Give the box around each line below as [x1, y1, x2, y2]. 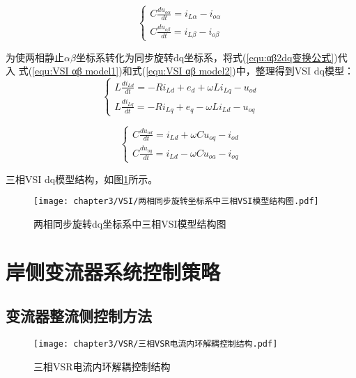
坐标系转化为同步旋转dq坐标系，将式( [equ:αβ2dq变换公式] [75, 49, 334, 64]
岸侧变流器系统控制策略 [6, 257, 221, 285]
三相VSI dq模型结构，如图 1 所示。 [6, 171, 158, 186]
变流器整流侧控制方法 [6, 305, 152, 326]
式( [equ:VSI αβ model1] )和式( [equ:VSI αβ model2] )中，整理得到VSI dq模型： [18, 63, 354, 78]
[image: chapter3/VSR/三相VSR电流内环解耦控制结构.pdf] [33, 338, 278, 349]
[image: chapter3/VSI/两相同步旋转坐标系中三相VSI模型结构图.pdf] [33, 196, 319, 207]
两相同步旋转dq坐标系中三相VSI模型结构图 [33, 216, 226, 230]
